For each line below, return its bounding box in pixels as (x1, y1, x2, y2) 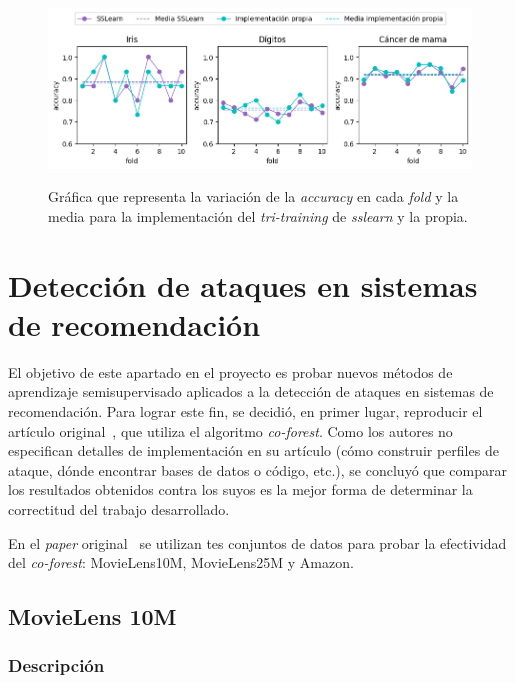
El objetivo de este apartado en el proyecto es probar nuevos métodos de (8, 361, 453, 382)
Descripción (8, 653, 105, 678)
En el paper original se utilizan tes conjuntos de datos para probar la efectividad (8, 532, 507, 553)
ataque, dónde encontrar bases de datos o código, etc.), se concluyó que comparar (8, 459, 507, 480)
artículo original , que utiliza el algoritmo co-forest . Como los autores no (8, 420, 453, 441)
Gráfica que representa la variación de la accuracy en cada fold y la (48, 186, 459, 207)
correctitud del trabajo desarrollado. (8, 498, 230, 519)
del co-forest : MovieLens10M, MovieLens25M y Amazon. (8, 552, 354, 573)
